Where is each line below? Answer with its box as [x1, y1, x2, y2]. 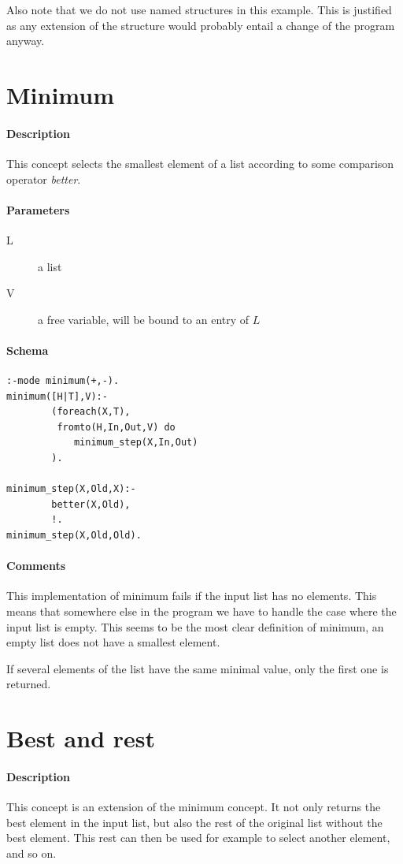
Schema [6, 341, 49, 358]
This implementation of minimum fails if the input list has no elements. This [6, 587, 377, 604]
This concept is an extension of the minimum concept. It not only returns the [6, 799, 381, 815]
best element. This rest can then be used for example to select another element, [6, 829, 390, 846]
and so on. [6, 844, 57, 861]
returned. [6, 676, 51, 692]
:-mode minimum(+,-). [6, 375, 120, 387]
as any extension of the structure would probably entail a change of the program [6, 17, 395, 33]
